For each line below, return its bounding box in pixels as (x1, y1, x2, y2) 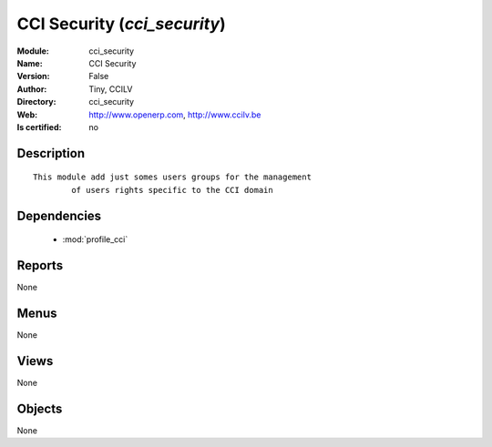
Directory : (16, 97, 56, 107)
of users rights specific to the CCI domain (71, 185, 273, 195)
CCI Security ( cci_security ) (16, 14, 227, 34)
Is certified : (16, 121, 62, 132)
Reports (16, 258, 64, 273)
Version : (16, 71, 50, 82)
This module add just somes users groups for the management (33, 172, 312, 182)
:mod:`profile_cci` (62, 234, 128, 245)
